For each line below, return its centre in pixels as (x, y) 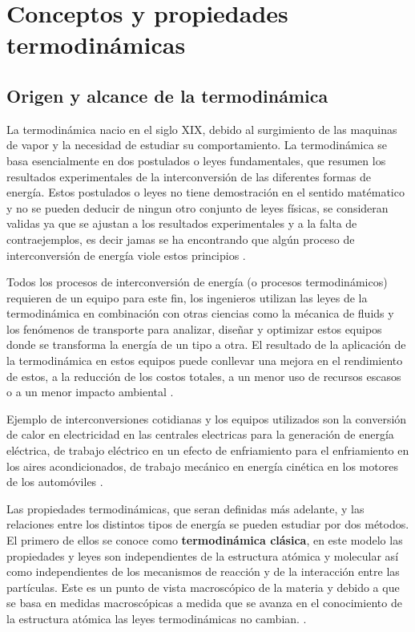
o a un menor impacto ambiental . (90, 392)
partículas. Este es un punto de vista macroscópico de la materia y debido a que (203, 587)
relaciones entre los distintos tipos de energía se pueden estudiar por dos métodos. (208, 524)
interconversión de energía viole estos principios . (126, 255)
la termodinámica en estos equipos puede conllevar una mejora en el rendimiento (205, 361)
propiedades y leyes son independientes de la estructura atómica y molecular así (203, 555)
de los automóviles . (55, 482)
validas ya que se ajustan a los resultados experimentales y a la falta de (182, 223)
